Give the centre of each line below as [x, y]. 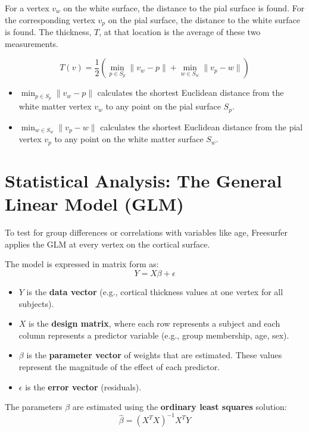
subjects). [36, 303]
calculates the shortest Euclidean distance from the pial [202, 126]
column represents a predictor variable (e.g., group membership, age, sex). [154, 335]
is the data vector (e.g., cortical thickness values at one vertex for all [155, 291]
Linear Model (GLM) [94, 204]
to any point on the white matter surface [129, 139]
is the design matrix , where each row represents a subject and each [154, 323]
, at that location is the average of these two [180, 32]
